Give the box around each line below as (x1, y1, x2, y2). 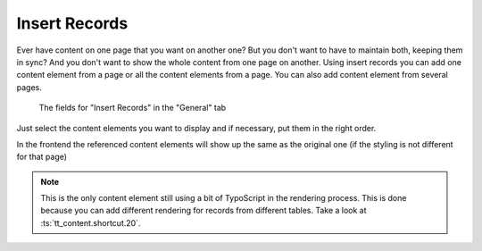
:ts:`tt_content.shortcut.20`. (40, 217, 141, 228)
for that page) (16, 152, 67, 163)
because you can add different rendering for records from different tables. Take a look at (40, 205, 367, 216)
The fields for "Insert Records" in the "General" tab (38, 103, 227, 113)
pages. (16, 81, 42, 93)
